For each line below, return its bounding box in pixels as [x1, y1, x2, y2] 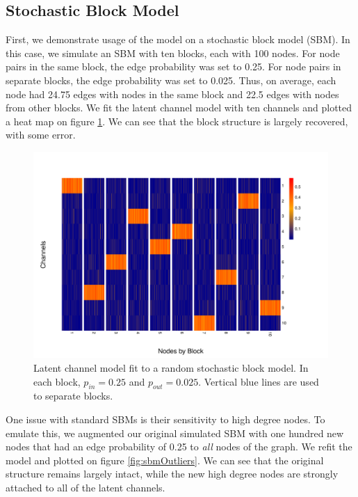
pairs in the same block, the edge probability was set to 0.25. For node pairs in [6, 59, 341, 74]
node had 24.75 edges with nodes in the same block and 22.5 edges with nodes [6, 86, 339, 101]
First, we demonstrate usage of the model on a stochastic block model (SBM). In [6, 32, 350, 47]
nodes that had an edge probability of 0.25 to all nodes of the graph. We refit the [6, 439, 352, 454]
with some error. [6, 127, 76, 142]
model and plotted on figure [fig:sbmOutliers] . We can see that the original [6, 452, 324, 467]
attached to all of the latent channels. [6, 480, 165, 494]
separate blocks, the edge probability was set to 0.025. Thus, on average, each [6, 72, 336, 87]
